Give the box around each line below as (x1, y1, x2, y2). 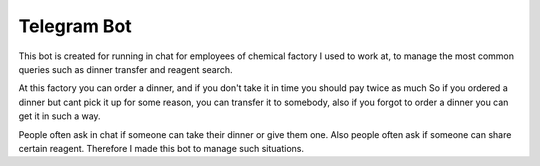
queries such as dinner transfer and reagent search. (18, 63, 234, 75)
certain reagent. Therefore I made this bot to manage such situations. (18, 142, 305, 154)
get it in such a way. (18, 110, 101, 122)
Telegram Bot (18, 15, 132, 37)
